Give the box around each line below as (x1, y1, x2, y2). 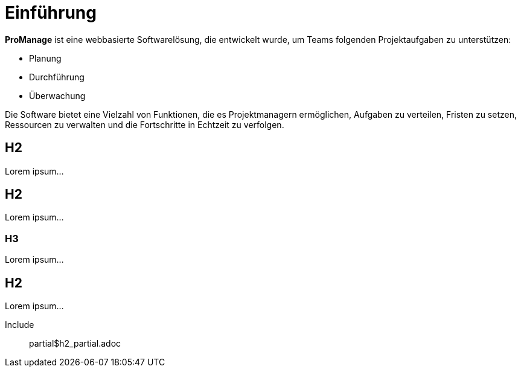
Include (5, 319, 34, 330)
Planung (29, 53, 62, 63)
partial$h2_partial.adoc (29, 338, 121, 349)
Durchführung (29, 71, 85, 82)
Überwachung (29, 90, 86, 101)
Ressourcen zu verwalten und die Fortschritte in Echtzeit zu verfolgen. (5, 119, 284, 130)
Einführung (5, 2, 97, 23)
